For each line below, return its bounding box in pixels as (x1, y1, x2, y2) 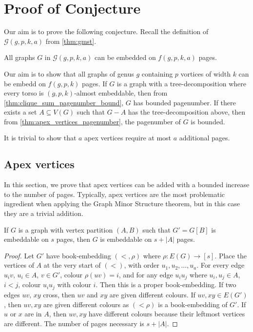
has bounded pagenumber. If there (133, 97, 236, 107)
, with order (124, 260, 159, 270)
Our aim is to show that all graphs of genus (4, 68, 134, 78)
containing (141, 68, 173, 78)
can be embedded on (95, 52, 156, 62)
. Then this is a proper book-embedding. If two (96, 279, 236, 290)
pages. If (82, 78, 107, 88)
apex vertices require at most (84, 133, 172, 143)
